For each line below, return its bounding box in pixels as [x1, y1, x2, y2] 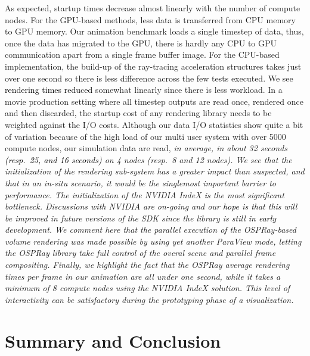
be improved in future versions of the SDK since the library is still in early [5, 211, 277, 224]
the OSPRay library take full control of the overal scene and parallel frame [5, 246, 276, 259]
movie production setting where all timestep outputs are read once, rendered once [5, 95, 303, 107]
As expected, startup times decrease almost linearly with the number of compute [5, 2, 300, 14]
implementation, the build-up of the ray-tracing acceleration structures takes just [5, 60, 302, 72]
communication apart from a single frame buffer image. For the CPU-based [5, 48, 280, 61]
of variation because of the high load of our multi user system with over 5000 [5, 130, 286, 142]
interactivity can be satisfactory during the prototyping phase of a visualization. [5, 293, 294, 305]
